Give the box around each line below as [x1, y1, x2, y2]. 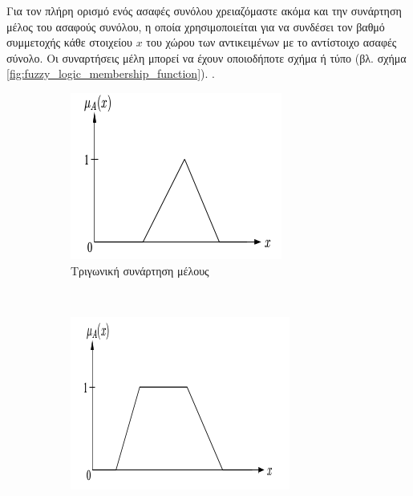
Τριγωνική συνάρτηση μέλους [71, 262, 209, 278]
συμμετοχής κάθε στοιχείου [6, 34, 132, 51]
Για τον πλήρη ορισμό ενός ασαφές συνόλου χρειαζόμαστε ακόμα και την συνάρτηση [6, 2, 402, 18]
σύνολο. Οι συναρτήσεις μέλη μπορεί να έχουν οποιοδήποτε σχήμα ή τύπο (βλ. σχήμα [6, 49, 407, 66]
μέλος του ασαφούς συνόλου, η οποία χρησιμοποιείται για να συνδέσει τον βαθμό [6, 18, 385, 35]
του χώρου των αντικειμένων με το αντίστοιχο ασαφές [146, 34, 397, 51]
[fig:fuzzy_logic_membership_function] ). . [6, 65, 215, 82]
